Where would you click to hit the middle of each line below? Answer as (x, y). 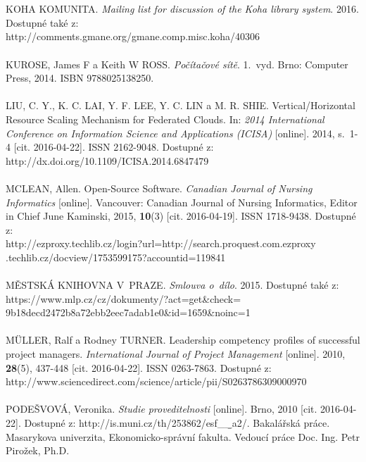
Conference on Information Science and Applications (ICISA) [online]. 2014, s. (175, 133)
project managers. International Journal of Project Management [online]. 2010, (176, 354)
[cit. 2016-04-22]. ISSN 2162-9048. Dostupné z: (114, 147)
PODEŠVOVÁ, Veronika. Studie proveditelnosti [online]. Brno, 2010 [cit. (162, 409)
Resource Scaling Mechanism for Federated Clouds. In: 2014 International (165, 119)
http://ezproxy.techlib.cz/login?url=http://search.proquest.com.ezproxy (161, 243)
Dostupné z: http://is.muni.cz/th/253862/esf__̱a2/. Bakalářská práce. (177, 423)
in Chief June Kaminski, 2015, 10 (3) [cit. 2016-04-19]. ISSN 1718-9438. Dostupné (181, 216)
